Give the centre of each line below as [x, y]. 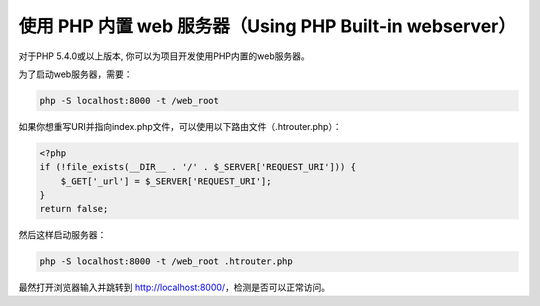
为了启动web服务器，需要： [75, 74]
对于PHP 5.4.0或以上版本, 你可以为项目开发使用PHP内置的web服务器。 [164, 56]
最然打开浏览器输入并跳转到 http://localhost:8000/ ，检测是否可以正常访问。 [174, 287]
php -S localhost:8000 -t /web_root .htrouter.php [166, 261]
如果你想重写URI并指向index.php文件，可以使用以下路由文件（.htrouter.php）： [180, 126]
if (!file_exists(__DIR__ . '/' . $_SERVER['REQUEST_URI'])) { [198, 167]
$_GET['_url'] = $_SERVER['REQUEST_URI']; [166, 181]
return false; [74, 209]
